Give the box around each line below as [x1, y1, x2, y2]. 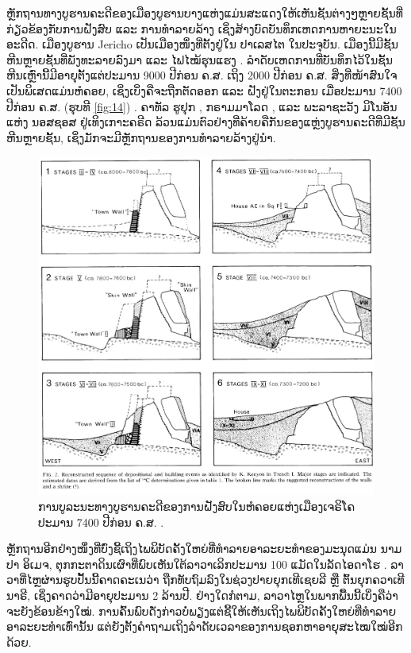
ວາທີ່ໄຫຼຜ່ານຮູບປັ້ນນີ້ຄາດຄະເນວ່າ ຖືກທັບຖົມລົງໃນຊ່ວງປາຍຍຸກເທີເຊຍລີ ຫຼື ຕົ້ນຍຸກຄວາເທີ [6, 571, 405, 588]
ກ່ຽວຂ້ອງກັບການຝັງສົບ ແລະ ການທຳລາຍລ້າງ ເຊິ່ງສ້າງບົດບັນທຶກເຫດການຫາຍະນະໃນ [6, 20, 397, 37]
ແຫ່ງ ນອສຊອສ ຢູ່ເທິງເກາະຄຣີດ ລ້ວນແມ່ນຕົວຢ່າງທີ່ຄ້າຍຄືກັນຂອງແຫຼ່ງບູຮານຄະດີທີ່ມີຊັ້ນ [6, 114, 405, 130]
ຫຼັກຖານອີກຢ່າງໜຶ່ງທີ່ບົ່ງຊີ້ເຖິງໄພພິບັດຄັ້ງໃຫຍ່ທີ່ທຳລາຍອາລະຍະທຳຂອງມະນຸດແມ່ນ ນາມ [6, 540, 402, 557]
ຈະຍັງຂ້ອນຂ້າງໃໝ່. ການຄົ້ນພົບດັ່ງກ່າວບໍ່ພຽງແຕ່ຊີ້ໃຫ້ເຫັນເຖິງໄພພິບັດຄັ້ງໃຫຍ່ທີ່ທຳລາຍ [6, 602, 397, 619]
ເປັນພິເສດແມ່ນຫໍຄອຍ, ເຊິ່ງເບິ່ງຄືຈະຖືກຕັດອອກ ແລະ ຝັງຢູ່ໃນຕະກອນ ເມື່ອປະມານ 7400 [6, 82, 402, 99]
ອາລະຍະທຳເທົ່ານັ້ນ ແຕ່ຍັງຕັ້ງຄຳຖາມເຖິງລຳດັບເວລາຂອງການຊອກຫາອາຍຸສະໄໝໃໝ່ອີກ [6, 618, 403, 635]
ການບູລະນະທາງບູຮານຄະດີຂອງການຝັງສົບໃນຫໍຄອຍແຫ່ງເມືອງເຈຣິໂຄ [38, 498, 355, 515]
